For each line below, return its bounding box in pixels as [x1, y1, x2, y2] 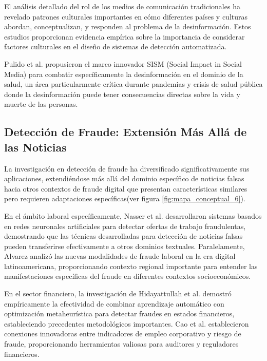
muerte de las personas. [4, 99, 78, 109]
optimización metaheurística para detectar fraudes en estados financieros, [4, 308, 235, 319]
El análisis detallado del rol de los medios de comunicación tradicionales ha [4, 1, 240, 11]
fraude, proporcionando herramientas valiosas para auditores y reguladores [4, 338, 239, 349]
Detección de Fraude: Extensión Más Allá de [4, 124, 247, 140]
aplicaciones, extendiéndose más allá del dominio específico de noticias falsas [4, 173, 244, 184]
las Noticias [4, 139, 67, 155]
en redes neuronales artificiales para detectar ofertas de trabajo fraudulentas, [4, 220, 246, 231]
